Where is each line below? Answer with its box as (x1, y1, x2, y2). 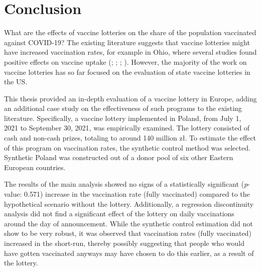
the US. (4, 76, 28, 87)
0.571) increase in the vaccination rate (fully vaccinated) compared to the (24, 189, 250, 199)
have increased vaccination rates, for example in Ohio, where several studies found (4, 47, 257, 57)
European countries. (4, 162, 66, 172)
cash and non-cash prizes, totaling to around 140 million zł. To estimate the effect (4, 132, 256, 143)
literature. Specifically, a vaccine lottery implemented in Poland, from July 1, (4, 112, 241, 123)
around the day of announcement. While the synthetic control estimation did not (4, 218, 253, 228)
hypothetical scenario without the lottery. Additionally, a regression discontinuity (4, 198, 254, 209)
